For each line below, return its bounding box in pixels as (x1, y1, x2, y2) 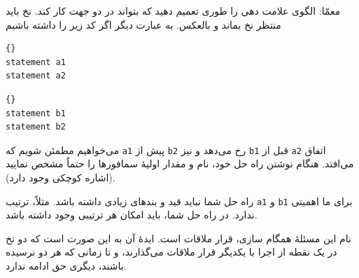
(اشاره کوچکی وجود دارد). (6, 170, 115, 184)
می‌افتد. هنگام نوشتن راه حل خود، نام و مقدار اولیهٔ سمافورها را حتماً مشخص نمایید (6, 156, 354, 171)
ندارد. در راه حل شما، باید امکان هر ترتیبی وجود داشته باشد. (6, 207, 258, 222)
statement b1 (6, 108, 66, 118)
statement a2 (6, 71, 66, 81)
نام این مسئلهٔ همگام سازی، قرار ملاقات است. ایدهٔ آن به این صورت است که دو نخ (6, 230, 351, 245)
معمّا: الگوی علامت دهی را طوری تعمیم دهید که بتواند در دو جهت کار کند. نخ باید (6, 4, 341, 18)
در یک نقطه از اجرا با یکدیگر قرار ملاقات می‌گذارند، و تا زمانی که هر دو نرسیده (6, 244, 337, 259)
